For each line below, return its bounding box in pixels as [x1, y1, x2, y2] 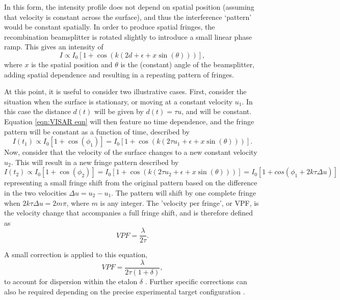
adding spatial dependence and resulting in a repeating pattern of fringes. [4, 69, 234, 79]
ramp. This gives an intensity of [4, 41, 103, 52]
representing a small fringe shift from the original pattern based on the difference [4, 177, 257, 188]
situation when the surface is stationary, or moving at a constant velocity [4, 96, 233, 106]
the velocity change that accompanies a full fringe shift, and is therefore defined [4, 207, 253, 218]
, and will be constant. [181, 106, 252, 117]
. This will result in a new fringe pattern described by [11, 156, 179, 167]
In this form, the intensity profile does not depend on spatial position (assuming [4, 2, 254, 12]
